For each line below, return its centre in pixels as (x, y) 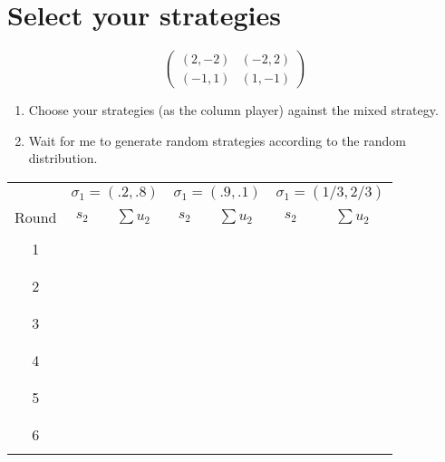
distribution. (63, 158)
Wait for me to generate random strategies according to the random (217, 140)
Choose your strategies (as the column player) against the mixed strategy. (233, 110)
